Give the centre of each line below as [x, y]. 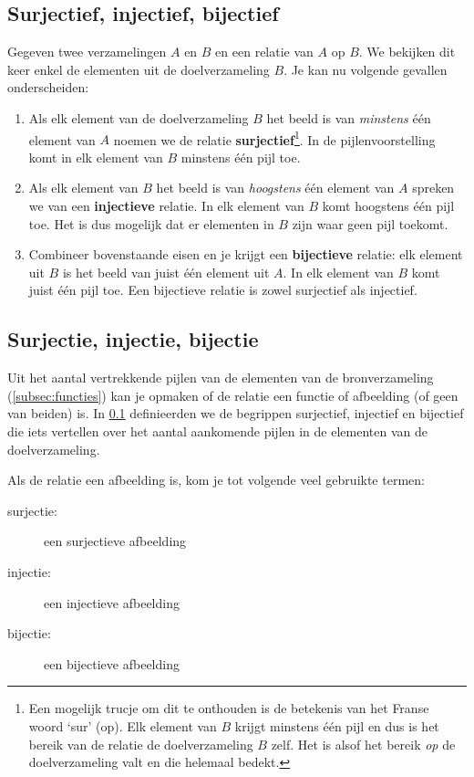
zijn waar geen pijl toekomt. [370, 223]
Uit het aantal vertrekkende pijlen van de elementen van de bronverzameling [221, 378]
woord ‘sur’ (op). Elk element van [123, 725]
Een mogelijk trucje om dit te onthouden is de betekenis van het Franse [229, 708]
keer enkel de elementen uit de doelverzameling [139, 69]
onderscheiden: [48, 87]
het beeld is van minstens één [349, 117]
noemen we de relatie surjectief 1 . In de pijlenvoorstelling [274, 138]
